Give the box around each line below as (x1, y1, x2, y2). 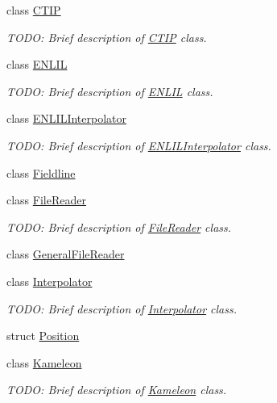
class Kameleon (6, 354, 82, 371)
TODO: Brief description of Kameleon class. (6, 381, 227, 398)
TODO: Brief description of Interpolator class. (6, 300, 238, 317)
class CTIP (6, 2, 61, 18)
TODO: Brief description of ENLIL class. (6, 82, 213, 99)
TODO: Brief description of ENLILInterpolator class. (6, 136, 271, 153)
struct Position (6, 327, 80, 344)
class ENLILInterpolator (6, 110, 126, 127)
